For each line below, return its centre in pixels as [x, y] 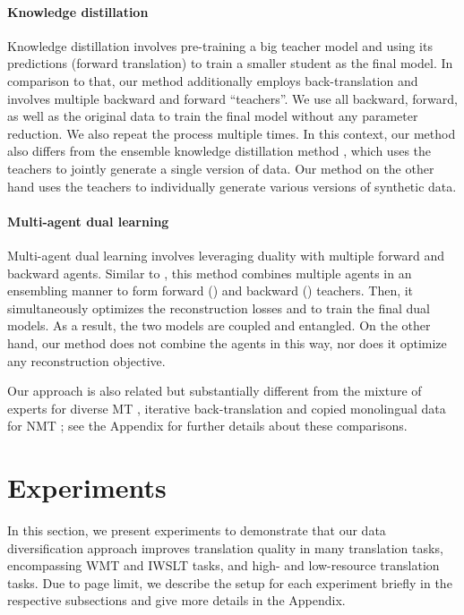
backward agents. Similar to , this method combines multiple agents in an [210, 273]
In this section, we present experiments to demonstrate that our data [197, 530]
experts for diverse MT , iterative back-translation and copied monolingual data [227, 408]
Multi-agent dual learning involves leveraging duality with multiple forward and [226, 255]
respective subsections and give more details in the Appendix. [176, 600]
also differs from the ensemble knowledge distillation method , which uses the [219, 151]
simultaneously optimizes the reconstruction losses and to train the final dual [219, 307]
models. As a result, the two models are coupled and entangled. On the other [219, 325]
